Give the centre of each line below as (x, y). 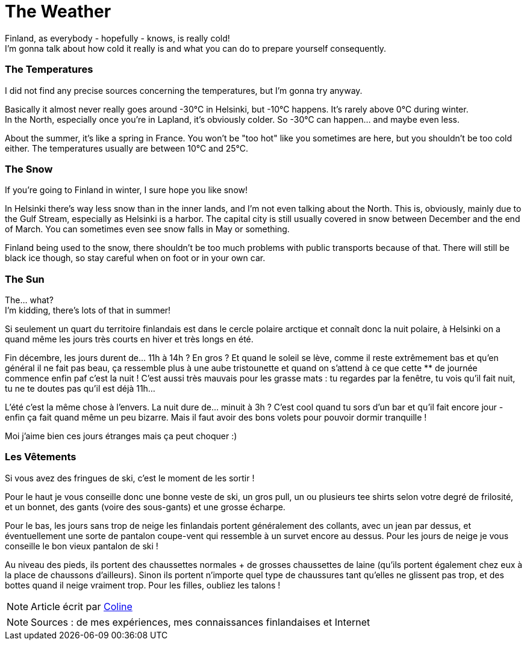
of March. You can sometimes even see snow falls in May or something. (147, 229)
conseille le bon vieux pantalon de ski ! (82, 546)
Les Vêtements (41, 457)
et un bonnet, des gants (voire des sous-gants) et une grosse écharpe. (145, 507)
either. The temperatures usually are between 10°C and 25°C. (127, 148)
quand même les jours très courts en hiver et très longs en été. (129, 339)
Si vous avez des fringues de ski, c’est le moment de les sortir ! (130, 478)
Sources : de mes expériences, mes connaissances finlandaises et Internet (201, 622)
